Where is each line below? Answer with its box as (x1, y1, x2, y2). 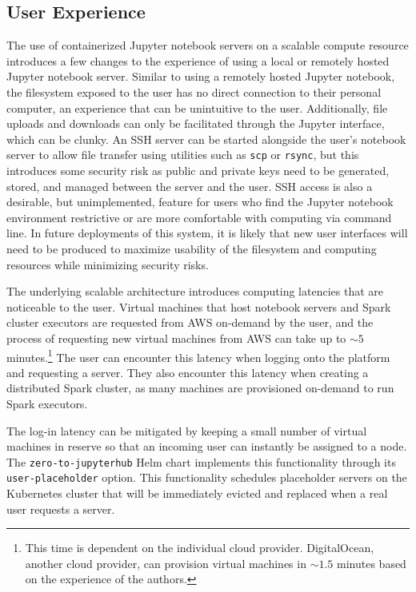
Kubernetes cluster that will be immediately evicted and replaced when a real (6, 485, 388, 502)
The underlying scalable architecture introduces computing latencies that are (6, 283, 383, 300)
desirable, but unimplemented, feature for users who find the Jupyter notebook (6, 193, 394, 210)
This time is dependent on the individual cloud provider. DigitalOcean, (25, 539, 374, 556)
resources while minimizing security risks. (6, 256, 209, 272)
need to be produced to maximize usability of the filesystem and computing (6, 240, 377, 256)
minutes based (337, 554, 406, 571)
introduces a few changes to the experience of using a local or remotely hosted (6, 52, 390, 69)
